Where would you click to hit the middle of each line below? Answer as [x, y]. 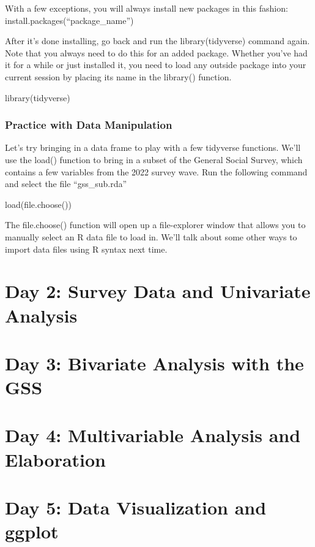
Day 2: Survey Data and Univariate [158, 291]
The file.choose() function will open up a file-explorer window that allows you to [155, 225]
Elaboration [56, 459]
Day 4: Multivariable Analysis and [153, 435]
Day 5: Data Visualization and [136, 507]
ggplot [32, 531]
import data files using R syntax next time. [86, 249]
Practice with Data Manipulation [89, 125]
